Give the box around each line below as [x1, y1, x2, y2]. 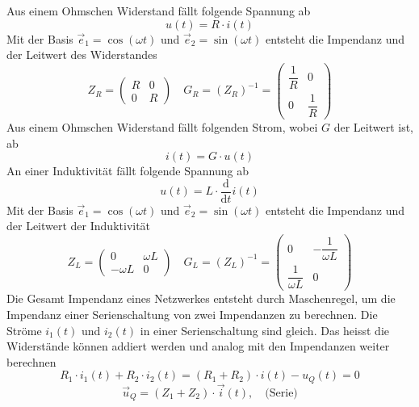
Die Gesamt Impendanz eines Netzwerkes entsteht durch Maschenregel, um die [6, 290, 396, 307]
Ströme [6, 321, 42, 338]
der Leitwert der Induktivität [6, 217, 151, 234]
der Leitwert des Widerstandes [6, 46, 157, 63]
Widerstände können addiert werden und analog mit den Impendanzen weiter [6, 338, 390, 355]
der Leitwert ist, [333, 119, 413, 136]
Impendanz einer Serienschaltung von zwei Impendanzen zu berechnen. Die [6, 305, 378, 322]
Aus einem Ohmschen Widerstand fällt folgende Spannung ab [6, 2, 311, 19]
